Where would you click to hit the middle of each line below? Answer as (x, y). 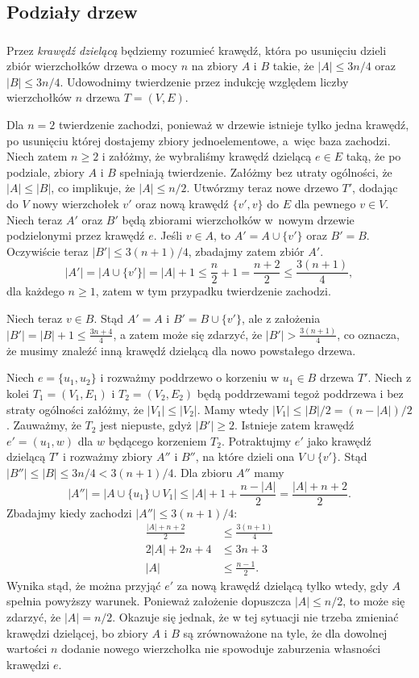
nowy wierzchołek (76, 204)
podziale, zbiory (46, 172)
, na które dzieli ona (245, 456)
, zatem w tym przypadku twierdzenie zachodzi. (213, 291)
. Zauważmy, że (44, 425)
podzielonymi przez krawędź (76, 235)
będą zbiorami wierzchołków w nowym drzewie (238, 219)
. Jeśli (168, 235)
